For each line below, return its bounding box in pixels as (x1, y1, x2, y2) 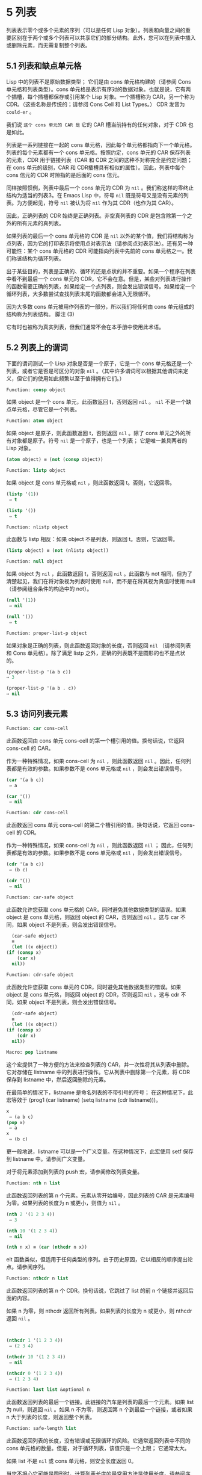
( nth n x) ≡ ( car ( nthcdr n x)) (6, 1244, 87, 1251)
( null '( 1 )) (6, 597, 36, 604)
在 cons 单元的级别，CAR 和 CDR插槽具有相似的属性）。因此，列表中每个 (6, 164, 186, 171)
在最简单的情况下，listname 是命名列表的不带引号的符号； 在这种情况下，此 (6, 1089, 194, 1096)
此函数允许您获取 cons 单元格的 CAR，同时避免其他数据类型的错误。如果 (6, 906, 186, 913)
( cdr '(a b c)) (6, 861, 44, 867)
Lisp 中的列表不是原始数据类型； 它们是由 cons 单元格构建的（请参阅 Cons (6, 78, 191, 85)
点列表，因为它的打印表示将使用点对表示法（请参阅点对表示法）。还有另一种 (6, 240, 194, 247)
